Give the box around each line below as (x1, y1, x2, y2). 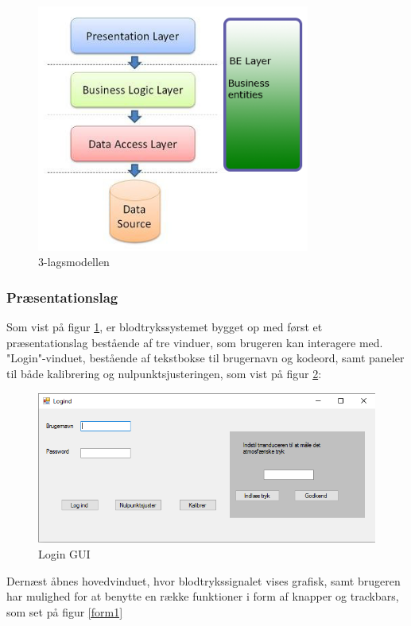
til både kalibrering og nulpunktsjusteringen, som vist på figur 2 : (6, 365, 322, 381)
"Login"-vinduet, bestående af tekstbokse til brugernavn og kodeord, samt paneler (6, 350, 405, 366)
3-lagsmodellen (38, 253, 110, 270)
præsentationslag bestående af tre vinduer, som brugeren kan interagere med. (6, 334, 383, 350)
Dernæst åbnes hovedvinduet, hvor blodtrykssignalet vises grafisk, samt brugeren (6, 572, 401, 589)
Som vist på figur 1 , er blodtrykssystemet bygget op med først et (6, 319, 323, 335)
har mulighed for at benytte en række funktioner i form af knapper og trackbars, (6, 588, 399, 605)
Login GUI (38, 545, 91, 562)
